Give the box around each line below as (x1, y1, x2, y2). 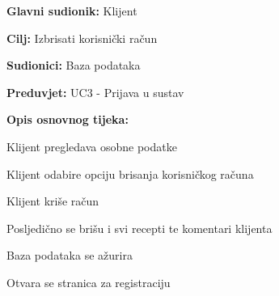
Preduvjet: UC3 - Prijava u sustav (6, 83, 184, 100)
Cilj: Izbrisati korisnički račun (6, 29, 158, 46)
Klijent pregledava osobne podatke (6, 137, 177, 154)
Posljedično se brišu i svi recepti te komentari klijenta (6, 219, 273, 236)
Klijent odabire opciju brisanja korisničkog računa (6, 165, 254, 182)
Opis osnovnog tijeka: (6, 111, 129, 128)
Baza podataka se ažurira (6, 247, 133, 264)
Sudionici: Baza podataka (6, 57, 141, 74)
